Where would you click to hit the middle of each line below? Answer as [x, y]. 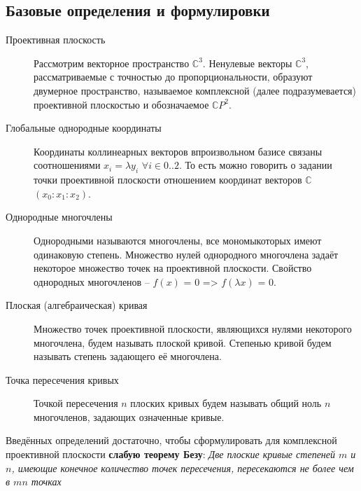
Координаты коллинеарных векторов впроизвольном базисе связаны [178, 151]
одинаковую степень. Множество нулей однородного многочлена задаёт [186, 254]
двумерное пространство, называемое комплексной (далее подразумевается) [195, 90]
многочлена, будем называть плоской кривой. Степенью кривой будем [183, 342]
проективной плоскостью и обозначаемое [121, 104]
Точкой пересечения [76, 403]
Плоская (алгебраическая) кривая [77, 305]
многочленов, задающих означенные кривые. [129, 416]
